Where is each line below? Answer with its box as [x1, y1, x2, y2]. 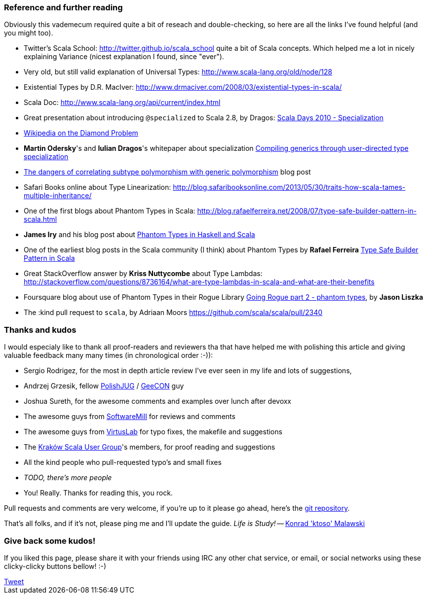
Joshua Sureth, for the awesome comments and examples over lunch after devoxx [24, 397, 292, 406]
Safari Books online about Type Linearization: [24, 183, 171, 192]
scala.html [24, 215, 57, 224]
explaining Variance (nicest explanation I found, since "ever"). [24, 52, 224, 61]
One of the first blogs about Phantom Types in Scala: [24, 207, 195, 215]
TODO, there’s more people [24, 473, 112, 482]
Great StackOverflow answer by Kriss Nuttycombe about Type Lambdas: [24, 269, 263, 278]
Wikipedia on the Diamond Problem [24, 129, 138, 138]
